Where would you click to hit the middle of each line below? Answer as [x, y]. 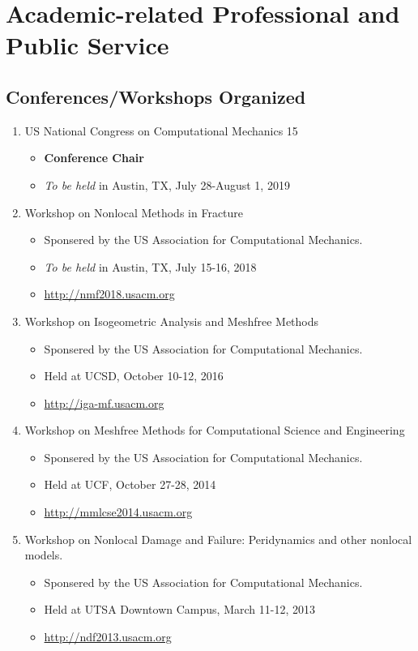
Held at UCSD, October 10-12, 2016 [134, 376]
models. [44, 555]
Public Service [87, 45]
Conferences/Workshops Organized [156, 96]
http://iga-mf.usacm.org [104, 403]
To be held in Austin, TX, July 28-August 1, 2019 [167, 184]
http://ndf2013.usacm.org [108, 637]
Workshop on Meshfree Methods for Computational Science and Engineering [215, 430]
